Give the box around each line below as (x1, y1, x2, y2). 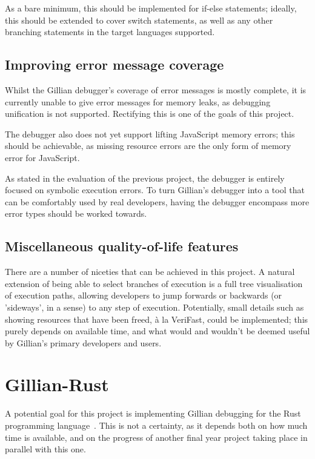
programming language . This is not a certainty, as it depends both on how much (5, 419, 308, 431)
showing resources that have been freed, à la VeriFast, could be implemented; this (5, 312, 308, 325)
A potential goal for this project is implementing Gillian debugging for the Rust (5, 407, 301, 420)
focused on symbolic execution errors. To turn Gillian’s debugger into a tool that (5, 183, 305, 196)
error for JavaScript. (5, 151, 80, 163)
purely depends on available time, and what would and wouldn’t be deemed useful (5, 325, 310, 337)
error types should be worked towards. (5, 207, 147, 220)
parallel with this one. (5, 443, 86, 455)
